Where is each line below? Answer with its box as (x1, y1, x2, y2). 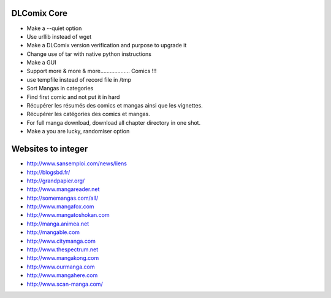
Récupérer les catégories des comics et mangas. (26, 111, 150, 118)
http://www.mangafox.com (26, 203, 94, 210)
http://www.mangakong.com (26, 254, 99, 262)
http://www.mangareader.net (26, 186, 100, 193)
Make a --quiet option (26, 25, 82, 32)
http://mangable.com (26, 229, 80, 236)
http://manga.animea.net (26, 220, 89, 227)
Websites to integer (11, 144, 88, 154)
